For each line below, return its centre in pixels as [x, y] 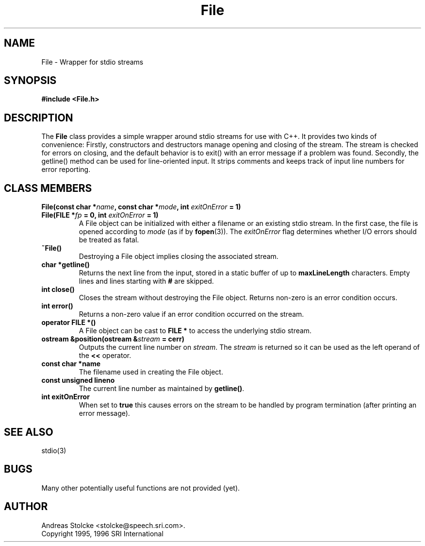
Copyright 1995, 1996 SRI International [102, 533]
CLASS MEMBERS [48, 188]
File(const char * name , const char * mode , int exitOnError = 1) [141, 207]
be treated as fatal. [109, 240]
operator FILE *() [69, 323]
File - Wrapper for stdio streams [92, 62]
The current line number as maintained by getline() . [162, 389]
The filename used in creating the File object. [151, 372]
